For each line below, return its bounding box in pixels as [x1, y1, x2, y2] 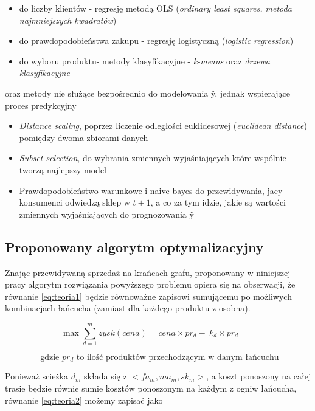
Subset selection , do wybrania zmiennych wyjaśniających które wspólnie [19, 151, 286, 164]
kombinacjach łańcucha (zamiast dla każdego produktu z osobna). [5, 302, 251, 314]
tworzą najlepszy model [19, 163, 107, 176]
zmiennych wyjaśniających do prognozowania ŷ [19, 207, 194, 220]
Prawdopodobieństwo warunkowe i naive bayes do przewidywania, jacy [19, 184, 283, 196]
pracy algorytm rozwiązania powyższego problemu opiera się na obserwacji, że [5, 278, 296, 291]
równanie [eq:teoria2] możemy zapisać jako [5, 393, 163, 406]
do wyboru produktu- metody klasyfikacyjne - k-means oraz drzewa [19, 54, 270, 67]
